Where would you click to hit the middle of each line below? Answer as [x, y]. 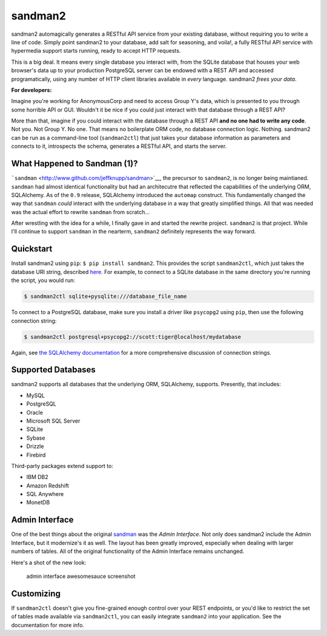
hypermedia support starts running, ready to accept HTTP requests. [96, 51]
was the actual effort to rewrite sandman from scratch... [81, 212]
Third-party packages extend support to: [62, 466]
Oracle [35, 412]
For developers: [31, 90]
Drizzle [35, 446]
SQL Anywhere [45, 494]
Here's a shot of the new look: [49, 562]
